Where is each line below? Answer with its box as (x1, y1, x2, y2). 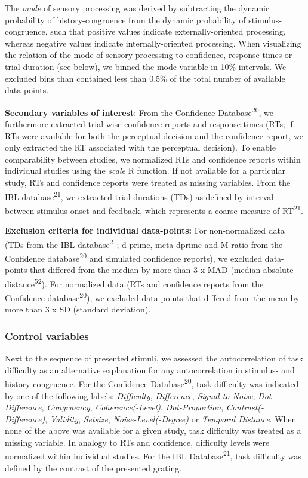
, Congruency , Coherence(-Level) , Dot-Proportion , (41, 401, 224, 413)
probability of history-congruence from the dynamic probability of (5, 13, 246, 26)
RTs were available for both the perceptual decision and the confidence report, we (5, 129, 303, 142)
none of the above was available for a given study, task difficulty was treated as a (5, 424, 301, 437)
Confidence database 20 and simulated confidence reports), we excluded (5, 250, 263, 264)
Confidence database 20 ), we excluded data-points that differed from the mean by (5, 290, 300, 304)
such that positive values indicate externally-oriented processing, (50, 25, 286, 38)
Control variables (5, 328, 89, 343)
